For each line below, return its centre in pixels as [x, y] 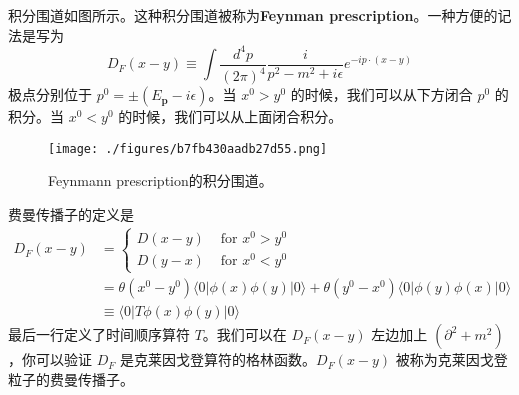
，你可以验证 [50, 359]
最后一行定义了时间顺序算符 [99, 334]
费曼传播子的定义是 [71, 213]
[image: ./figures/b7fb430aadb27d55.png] [188, 148]
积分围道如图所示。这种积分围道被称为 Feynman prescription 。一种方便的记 [260, 15]
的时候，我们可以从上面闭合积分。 [230, 116]
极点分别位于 [50, 94]
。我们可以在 [244, 334]
